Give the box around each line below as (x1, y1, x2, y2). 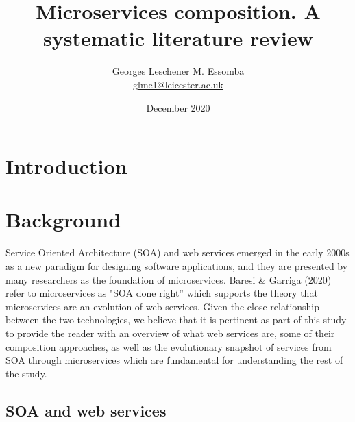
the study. (5, 366, 47, 380)
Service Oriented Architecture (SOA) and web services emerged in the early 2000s (5, 245, 350, 260)
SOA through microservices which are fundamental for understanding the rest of (5, 353, 343, 367)
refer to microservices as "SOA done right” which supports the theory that (5, 286, 318, 300)
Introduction (5, 152, 127, 180)
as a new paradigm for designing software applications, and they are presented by (5, 259, 348, 273)
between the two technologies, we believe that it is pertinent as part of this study (5, 312, 347, 327)
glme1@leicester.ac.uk (133, 77, 223, 91)
